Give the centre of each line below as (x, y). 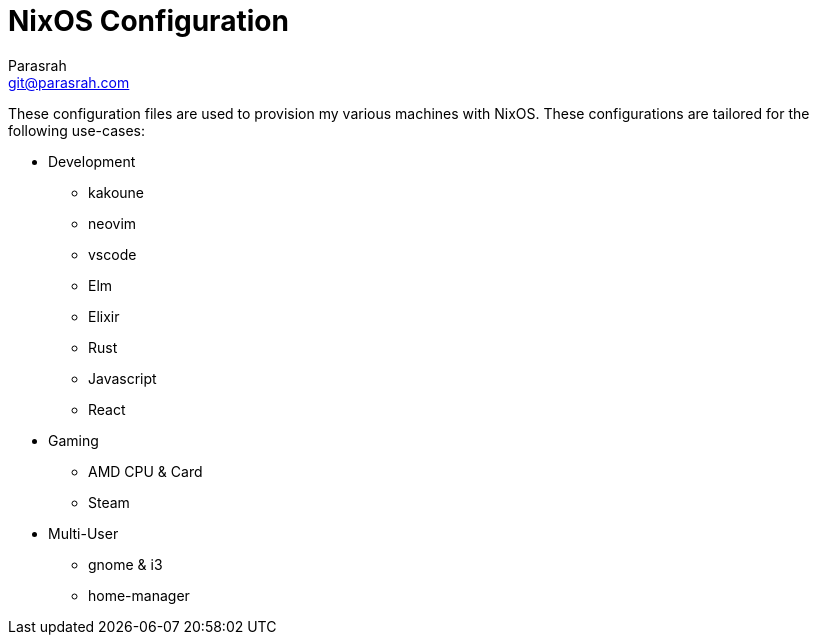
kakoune (116, 192)
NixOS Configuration (148, 21)
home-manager (139, 595)
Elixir (104, 316)
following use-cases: (76, 130)
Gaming (73, 440)
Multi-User (83, 533)
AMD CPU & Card (145, 471)
